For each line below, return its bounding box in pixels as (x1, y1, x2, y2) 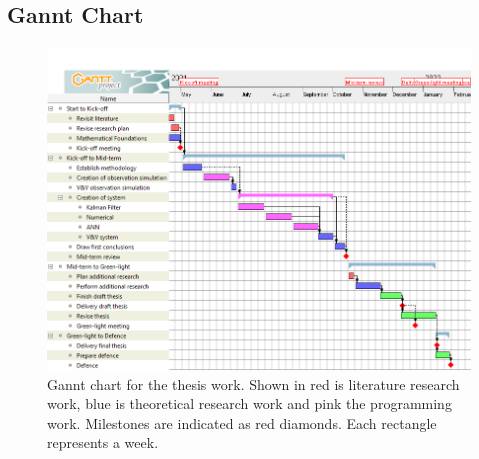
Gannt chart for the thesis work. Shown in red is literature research (47, 373, 460, 394)
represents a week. (47, 432, 159, 453)
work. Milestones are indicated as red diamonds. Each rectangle (47, 412, 437, 433)
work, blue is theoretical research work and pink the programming (47, 393, 452, 414)
